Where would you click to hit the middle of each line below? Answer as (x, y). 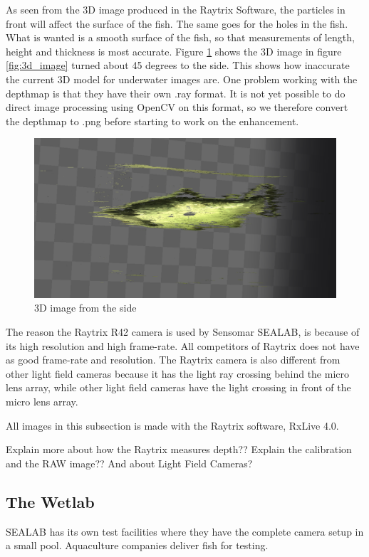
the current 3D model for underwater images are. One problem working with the (182, 79)
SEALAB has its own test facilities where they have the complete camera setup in (185, 531)
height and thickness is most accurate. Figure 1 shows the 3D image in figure (174, 51)
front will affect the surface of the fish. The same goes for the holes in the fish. (177, 23)
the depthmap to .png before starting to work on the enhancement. (152, 121)
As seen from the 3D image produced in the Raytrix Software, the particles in (176, 9)
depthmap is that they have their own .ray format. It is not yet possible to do (176, 93)
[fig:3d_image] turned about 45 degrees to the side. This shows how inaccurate (178, 65)
